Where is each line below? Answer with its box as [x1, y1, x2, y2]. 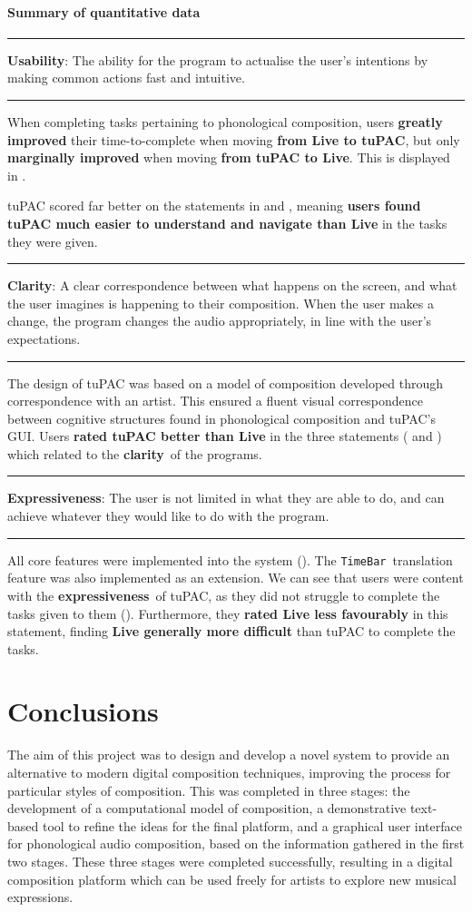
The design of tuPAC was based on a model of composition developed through [7, 373, 444, 392]
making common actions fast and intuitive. [7, 68, 245, 87]
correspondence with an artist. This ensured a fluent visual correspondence [7, 391, 424, 410]
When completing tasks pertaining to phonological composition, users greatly [7, 112, 443, 131]
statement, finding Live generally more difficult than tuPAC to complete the [7, 622, 456, 641]
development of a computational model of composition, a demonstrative [7, 799, 407, 818]
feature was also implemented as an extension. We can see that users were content [7, 568, 464, 587]
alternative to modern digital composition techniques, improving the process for [7, 763, 451, 782]
